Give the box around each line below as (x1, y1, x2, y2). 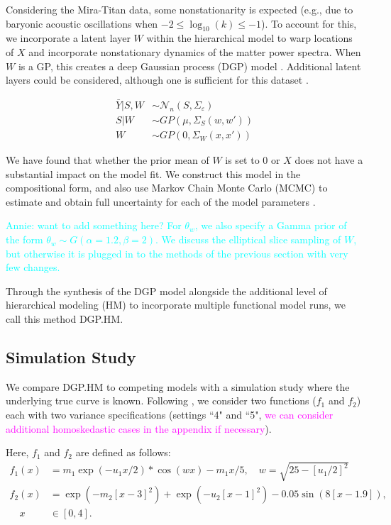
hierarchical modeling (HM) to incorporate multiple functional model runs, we (6, 297, 346, 312)
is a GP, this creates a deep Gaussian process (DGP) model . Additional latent (18, 58, 361, 73)
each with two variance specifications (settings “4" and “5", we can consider (6, 407, 334, 421)
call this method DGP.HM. (6, 311, 123, 326)
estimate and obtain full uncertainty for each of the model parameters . (6, 194, 316, 209)
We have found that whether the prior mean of (6, 153, 209, 167)
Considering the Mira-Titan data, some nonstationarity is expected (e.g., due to (6, 2, 353, 16)
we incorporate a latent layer (6, 31, 131, 45)
